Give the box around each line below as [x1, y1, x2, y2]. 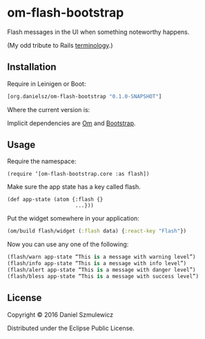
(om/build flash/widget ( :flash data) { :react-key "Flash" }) [7, 228, 187, 235]
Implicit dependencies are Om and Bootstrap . [7, 119, 136, 127]
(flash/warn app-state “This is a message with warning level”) [7, 254, 196, 261]
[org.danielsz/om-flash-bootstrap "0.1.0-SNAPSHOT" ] [7, 93, 162, 100]
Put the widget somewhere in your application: [7, 214, 139, 223]
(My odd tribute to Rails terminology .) [7, 41, 113, 49]
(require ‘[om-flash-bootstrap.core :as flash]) [7, 171, 150, 178]
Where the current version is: [7, 105, 90, 113]
